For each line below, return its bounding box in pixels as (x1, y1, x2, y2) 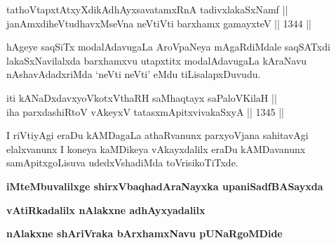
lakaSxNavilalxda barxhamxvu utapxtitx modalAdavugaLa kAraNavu (6, 53, 307, 67)
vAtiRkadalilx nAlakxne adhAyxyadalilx (6, 202, 206, 217)
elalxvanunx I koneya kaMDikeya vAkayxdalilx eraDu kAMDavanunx (6, 141, 306, 156)
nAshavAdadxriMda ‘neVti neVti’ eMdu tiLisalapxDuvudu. (6, 67, 261, 81)
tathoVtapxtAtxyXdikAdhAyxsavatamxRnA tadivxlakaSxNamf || (6, 2, 288, 16)
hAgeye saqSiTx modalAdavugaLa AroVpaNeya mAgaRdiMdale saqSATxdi (6, 39, 330, 54)
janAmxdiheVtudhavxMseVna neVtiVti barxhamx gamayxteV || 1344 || (6, 15, 311, 30)
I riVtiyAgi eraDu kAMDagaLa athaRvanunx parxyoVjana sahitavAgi (6, 128, 309, 143)
